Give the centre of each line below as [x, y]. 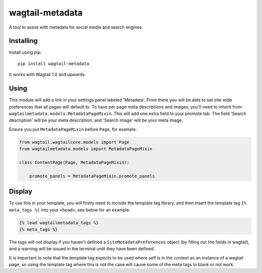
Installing [24, 41]
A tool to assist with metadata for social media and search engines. [76, 27]
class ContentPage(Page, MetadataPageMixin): [74, 162]
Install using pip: [25, 52]
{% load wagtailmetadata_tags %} [59, 223]
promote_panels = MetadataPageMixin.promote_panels [92, 176]
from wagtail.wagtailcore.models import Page [74, 142]
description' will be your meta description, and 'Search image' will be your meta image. [96, 120]
